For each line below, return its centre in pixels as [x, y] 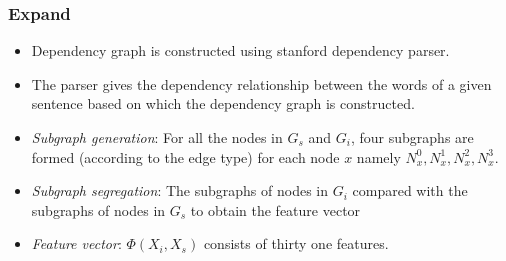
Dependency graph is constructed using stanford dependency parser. [240, 50]
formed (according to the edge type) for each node [185, 156]
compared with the [410, 190]
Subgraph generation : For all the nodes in [157, 137]
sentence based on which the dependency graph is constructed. [223, 103]
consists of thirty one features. [296, 243]
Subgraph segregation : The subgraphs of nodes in [180, 190]
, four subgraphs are [412, 137]
